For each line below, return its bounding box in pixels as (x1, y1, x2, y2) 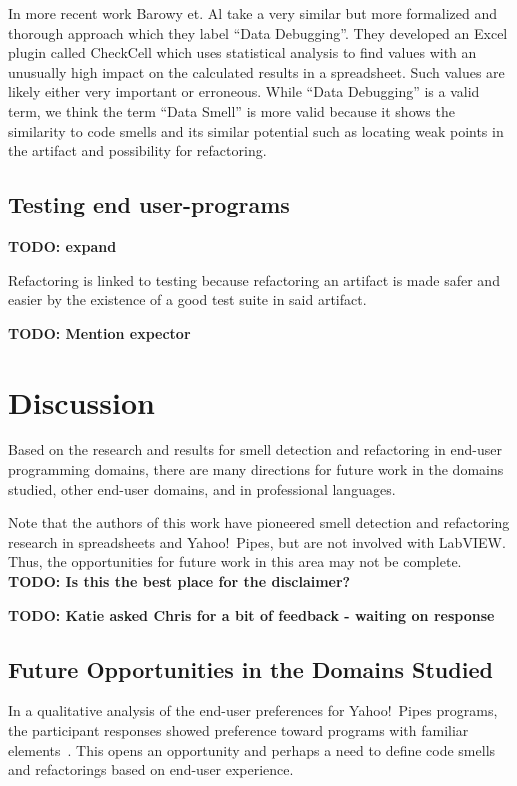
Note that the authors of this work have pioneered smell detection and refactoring (8, 512, 510, 533)
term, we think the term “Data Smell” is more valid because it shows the (8, 100, 455, 121)
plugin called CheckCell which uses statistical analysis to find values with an (8, 42, 477, 63)
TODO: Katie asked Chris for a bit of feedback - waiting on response (8, 604, 495, 625)
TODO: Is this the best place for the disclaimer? (8, 571, 351, 592)
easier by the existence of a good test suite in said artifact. (8, 289, 367, 310)
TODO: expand (8, 235, 117, 256)
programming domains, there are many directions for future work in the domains (8, 459, 504, 480)
